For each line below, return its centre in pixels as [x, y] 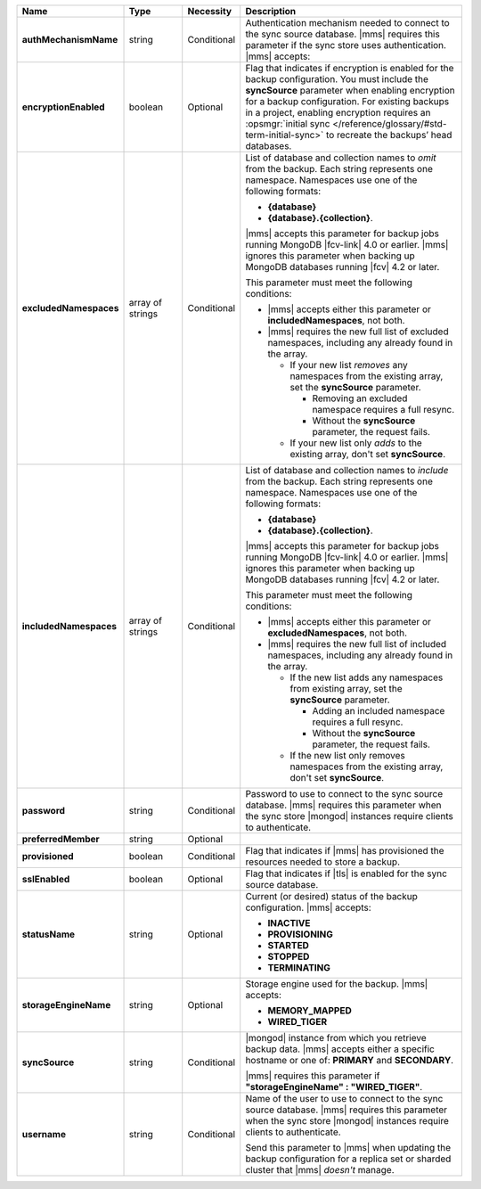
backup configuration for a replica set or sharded [348, 1159]
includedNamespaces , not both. [336, 320]
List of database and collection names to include [347, 470]
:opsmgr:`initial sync [288, 123]
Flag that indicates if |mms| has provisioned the [345, 851]
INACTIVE [289, 923]
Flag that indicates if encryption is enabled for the [350, 68]
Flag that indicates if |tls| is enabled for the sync [346, 873]
